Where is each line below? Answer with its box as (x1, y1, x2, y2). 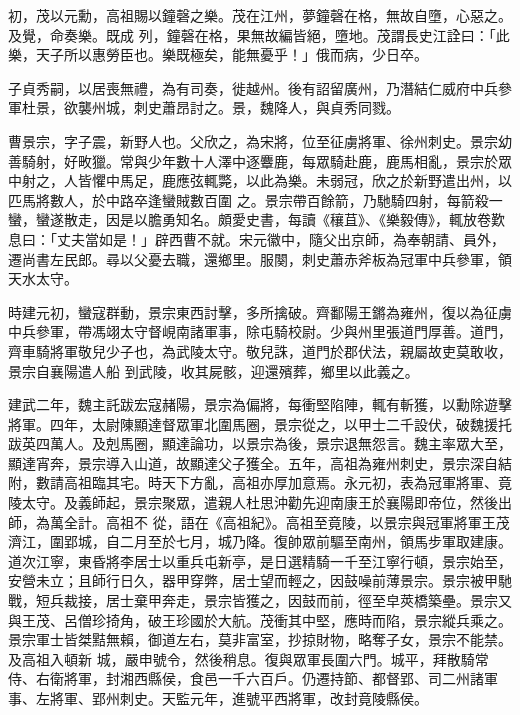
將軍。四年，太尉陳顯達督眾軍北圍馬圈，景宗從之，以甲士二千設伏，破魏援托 (8, 413, 512, 434)
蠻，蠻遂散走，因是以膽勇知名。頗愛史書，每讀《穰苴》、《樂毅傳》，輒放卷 (8, 209, 491, 230)
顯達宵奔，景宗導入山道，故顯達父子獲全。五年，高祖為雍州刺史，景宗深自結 (8, 452, 512, 473)
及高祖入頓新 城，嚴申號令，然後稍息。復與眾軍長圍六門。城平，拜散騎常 (8, 648, 489, 669)
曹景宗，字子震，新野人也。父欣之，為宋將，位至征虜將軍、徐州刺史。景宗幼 (8, 130, 512, 151)
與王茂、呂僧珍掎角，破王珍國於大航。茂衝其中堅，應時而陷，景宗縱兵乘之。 (8, 609, 512, 630)
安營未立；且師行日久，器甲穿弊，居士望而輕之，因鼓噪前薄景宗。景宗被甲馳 (8, 570, 512, 591)
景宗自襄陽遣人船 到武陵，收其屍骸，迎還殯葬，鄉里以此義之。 (8, 360, 419, 381)
